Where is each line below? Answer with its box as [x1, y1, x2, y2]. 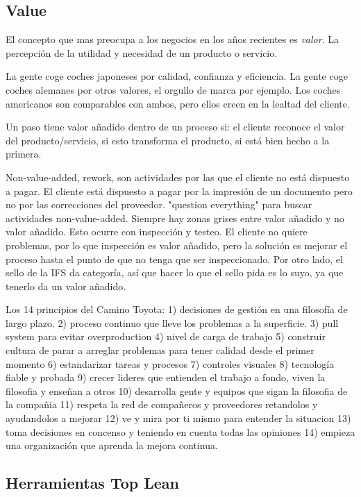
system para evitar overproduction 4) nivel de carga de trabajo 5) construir [6, 329, 326, 344]
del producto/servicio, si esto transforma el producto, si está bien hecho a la [6, 133, 330, 147]
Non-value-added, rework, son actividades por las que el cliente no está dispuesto [6, 169, 350, 184]
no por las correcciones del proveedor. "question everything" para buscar [6, 197, 312, 212]
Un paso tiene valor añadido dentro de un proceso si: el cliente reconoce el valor [6, 119, 345, 134]
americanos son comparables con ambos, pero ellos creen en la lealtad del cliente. [6, 96, 350, 110]
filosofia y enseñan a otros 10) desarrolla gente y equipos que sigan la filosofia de [6, 383, 348, 398]
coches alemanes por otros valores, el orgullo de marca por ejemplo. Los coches [6, 82, 341, 96]
